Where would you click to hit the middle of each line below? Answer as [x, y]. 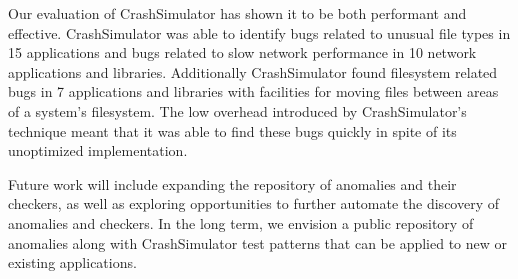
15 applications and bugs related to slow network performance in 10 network [242, 52]
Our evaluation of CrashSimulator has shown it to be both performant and [237, 13]
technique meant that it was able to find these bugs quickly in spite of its [232, 130]
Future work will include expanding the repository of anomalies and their [232, 183]
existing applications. [72, 262]
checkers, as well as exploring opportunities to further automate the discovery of [253, 203]
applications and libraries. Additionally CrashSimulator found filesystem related [253, 71]
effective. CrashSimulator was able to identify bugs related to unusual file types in [259, 32]
